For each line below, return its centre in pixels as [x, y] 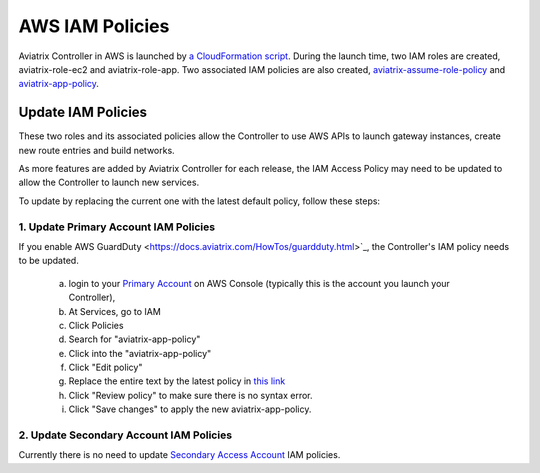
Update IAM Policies [83, 112]
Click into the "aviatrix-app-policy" [140, 353]
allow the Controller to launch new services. [109, 182]
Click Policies [96, 325]
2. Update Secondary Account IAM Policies [125, 435]
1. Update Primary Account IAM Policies [116, 227]
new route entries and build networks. [96, 150]
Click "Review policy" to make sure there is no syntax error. [190, 395]
